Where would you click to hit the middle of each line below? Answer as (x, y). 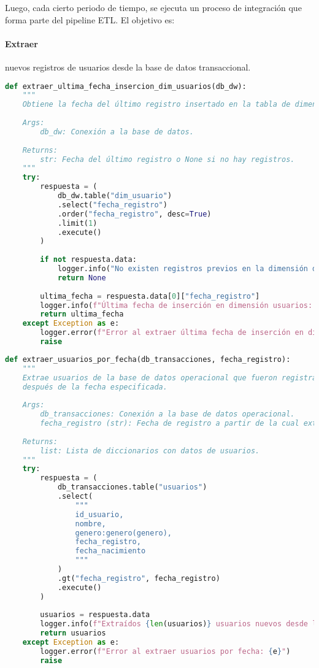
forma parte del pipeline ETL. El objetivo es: (90, 19)
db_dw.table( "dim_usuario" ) (115, 196)
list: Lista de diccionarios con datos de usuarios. (150, 451)
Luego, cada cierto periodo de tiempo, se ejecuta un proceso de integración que (153, 7)
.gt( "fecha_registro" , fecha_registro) (139, 578)
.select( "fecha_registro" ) (112, 205)
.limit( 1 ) (77, 223)
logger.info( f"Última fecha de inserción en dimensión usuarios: (176, 305)
